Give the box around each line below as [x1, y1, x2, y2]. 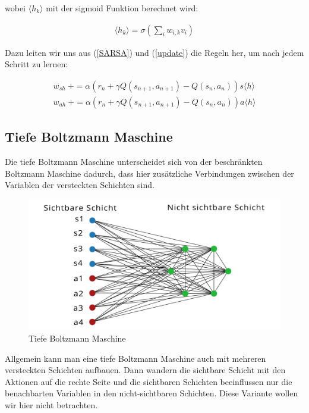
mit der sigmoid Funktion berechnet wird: [46, 2, 198, 14]
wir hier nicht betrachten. [5, 398, 98, 411]
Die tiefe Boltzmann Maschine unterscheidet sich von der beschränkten [5, 155, 263, 168]
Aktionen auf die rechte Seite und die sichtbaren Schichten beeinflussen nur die [5, 375, 292, 387]
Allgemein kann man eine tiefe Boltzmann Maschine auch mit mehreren [5, 352, 266, 364]
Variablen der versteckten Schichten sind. [5, 179, 154, 191]
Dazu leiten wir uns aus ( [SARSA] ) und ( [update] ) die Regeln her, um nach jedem [5, 46, 304, 58]
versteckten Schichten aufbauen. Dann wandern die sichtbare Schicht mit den [5, 364, 286, 376]
